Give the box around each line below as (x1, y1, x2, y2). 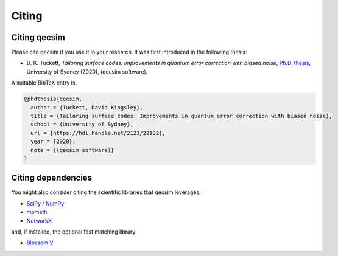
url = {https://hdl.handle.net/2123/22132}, (30, 130, 166, 136)
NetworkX (26, 216, 52, 224)
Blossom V (26, 239, 54, 246)
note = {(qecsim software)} (30, 147, 114, 153)
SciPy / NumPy (26, 199, 64, 207)
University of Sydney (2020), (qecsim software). (26, 67, 148, 75)
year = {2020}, (30, 138, 76, 145)
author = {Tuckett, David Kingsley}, (30, 104, 143, 111)
